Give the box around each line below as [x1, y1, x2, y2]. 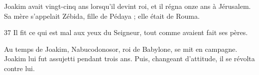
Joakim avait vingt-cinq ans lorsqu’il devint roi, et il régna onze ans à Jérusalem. [4, 1, 251, 11]
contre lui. [4, 63, 35, 73]
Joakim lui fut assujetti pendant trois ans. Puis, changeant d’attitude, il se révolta [4, 53, 255, 64]
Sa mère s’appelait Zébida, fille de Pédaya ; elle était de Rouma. [4, 10, 200, 21]
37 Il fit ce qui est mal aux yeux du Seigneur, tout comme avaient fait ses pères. [4, 27, 248, 37]
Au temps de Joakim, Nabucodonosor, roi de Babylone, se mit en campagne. [4, 43, 238, 54]
